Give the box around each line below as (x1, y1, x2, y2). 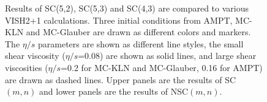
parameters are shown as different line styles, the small (37, 37, 244, 50)
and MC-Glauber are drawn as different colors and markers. (26, 25, 251, 38)
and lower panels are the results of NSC (39, 85, 189, 98)
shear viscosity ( (5, 49, 66, 62)
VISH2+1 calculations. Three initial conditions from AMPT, (5, 13, 233, 26)
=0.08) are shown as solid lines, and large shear (78, 49, 257, 62)
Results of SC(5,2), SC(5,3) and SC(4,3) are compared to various (5, 2, 249, 14)
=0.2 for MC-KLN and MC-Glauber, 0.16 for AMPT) (61, 61, 263, 73)
